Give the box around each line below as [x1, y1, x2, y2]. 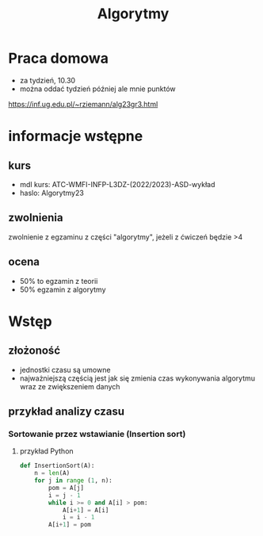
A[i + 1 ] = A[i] [62, 506, 109, 514]
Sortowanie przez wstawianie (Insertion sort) [8, 428, 186, 439]
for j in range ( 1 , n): [34, 477, 112, 484]
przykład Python [19, 446, 74, 456]
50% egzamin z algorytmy [19, 285, 106, 294]
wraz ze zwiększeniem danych [19, 381, 120, 391]
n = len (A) [34, 469, 71, 477]
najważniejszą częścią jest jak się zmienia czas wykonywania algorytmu [19, 373, 256, 383]
